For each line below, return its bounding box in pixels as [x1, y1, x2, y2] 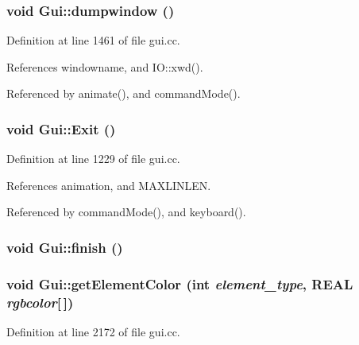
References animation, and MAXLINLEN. [6, 176, 211, 193]
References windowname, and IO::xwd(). [6, 58, 203, 75]
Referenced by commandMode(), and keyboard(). [6, 204, 246, 220]
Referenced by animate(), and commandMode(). [6, 85, 241, 102]
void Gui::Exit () [6, 118, 116, 138]
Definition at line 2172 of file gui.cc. [6, 323, 180, 339]
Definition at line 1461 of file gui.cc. [6, 32, 180, 48]
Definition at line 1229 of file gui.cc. [6, 150, 180, 167]
